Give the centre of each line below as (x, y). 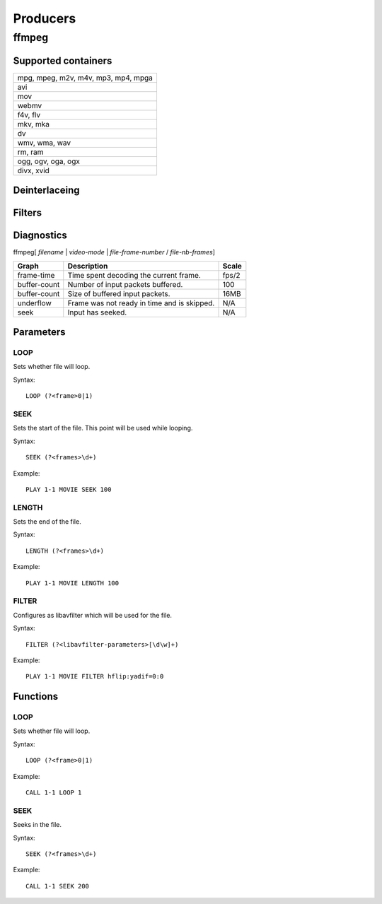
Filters (28, 213)
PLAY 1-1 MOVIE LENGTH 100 (73, 583)
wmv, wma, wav (44, 143)
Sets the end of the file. (47, 522)
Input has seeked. (97, 312)
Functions (36, 697)
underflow (35, 303)
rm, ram (30, 152)
